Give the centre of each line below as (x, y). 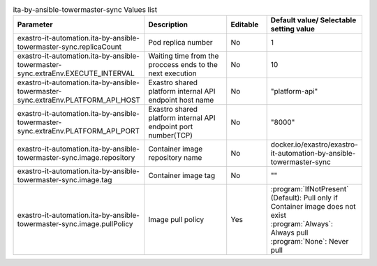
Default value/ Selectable (313, 20)
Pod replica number (180, 43)
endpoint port (170, 127)
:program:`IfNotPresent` (310, 189)
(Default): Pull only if (304, 198)
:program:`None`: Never (310, 242)
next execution (172, 73)
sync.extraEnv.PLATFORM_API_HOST (79, 100)
